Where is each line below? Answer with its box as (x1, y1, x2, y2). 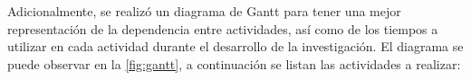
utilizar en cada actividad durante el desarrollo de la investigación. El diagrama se (7, 37, 464, 56)
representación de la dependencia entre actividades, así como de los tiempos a (7, 19, 438, 38)
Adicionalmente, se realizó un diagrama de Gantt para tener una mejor (7, 2, 401, 20)
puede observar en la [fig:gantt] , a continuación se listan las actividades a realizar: (7, 54, 461, 73)
